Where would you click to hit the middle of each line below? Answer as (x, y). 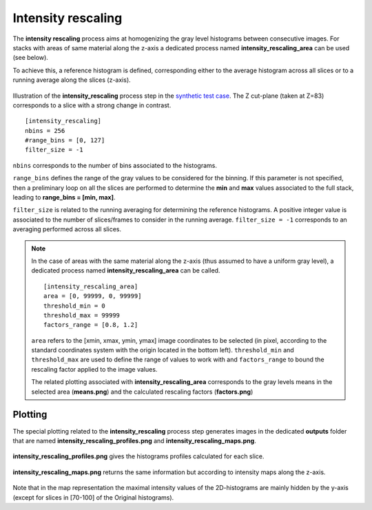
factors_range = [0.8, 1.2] (91, 325)
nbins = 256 (45, 130)
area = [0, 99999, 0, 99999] (93, 296)
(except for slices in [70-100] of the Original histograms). (93, 497)
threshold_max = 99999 (82, 315)
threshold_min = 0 (75, 306)
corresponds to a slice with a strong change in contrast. (92, 105)
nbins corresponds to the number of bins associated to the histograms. (115, 165)
